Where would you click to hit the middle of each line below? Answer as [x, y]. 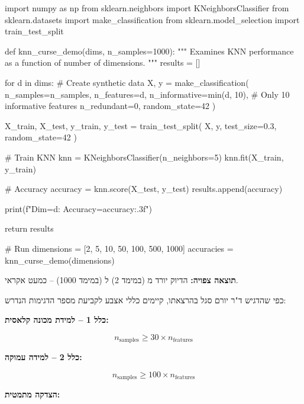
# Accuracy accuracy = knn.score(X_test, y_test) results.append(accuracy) [144, 189]
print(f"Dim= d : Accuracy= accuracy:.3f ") [78, 208]
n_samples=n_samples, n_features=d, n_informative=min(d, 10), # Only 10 [147, 94]
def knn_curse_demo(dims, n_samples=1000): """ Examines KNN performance [149, 51]
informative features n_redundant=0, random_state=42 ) [110, 106]
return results [29, 228]
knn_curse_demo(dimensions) [60, 260]
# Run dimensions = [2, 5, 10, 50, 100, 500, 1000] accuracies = [119, 248]
